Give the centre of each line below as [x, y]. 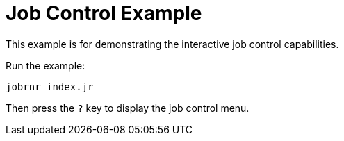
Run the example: [46, 65]
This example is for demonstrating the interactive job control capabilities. [172, 44]
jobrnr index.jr [50, 86]
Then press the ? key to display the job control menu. [128, 108]
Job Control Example [104, 13]
